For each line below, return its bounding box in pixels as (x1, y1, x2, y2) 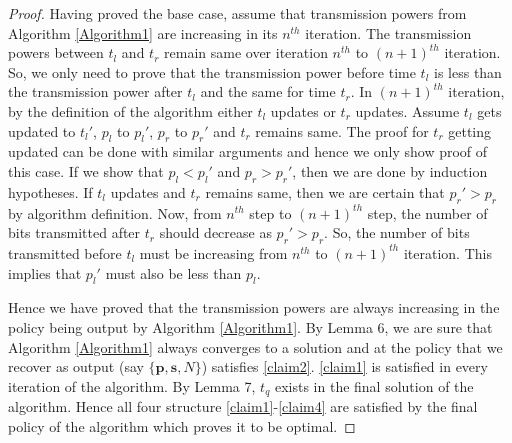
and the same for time (200, 81, 336, 102)
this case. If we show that (8, 160, 164, 181)
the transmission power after (8, 81, 183, 102)
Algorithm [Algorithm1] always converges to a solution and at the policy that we (8, 336, 503, 357)
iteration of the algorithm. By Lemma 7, (8, 375, 256, 396)
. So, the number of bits (324, 222, 470, 243)
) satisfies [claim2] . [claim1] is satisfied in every (201, 356, 488, 377)
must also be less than (105, 262, 242, 283)
